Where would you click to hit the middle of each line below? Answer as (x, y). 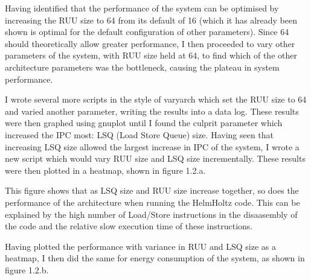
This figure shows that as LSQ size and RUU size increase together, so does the (152, 190)
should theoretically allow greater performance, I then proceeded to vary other (150, 43)
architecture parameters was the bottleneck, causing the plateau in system (142, 67)
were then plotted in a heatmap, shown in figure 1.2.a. (105, 170)
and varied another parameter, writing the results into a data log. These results (152, 111)
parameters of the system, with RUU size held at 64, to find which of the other (151, 55)
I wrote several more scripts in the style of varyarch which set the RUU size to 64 (156, 99)
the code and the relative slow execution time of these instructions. (129, 226)
